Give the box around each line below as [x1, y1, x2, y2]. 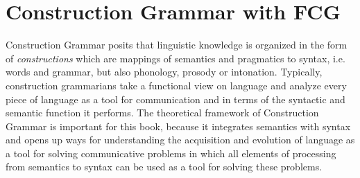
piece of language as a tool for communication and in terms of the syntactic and [6, 91, 345, 106]
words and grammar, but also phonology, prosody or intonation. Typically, [6, 64, 323, 79]
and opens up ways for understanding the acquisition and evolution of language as [6, 132, 355, 147]
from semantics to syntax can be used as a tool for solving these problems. [6, 159, 323, 174]
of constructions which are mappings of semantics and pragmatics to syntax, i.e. [6, 51, 345, 65]
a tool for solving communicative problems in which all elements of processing [6, 145, 336, 160]
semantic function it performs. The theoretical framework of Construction [6, 105, 319, 120]
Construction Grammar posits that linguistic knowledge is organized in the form [6, 37, 348, 52]
